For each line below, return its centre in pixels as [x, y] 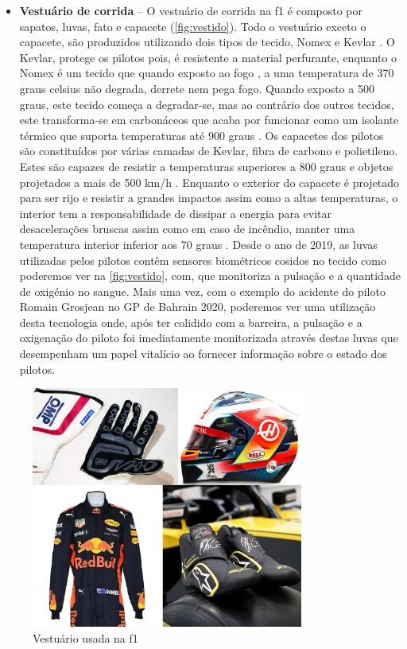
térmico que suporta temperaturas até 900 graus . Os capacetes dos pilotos [202, 135]
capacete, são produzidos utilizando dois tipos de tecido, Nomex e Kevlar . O [207, 42]
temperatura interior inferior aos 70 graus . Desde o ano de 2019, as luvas [198, 244]
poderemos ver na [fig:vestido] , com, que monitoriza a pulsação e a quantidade [210, 276]
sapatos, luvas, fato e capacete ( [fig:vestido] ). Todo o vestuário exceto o [193, 26]
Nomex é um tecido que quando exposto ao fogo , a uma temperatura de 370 [207, 73]
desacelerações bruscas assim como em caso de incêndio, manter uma [187, 229]
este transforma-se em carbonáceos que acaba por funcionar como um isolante [209, 120]
